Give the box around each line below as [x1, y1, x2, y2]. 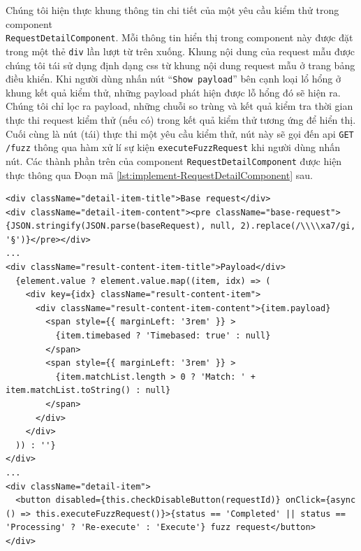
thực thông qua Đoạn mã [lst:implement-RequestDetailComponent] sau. [6, 167, 313, 182]
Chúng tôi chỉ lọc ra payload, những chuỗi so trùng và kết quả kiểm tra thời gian [6, 99, 353, 113]
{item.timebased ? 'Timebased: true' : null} [55, 331, 271, 341]
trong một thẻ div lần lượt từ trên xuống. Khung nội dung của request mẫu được [6, 43, 355, 58]
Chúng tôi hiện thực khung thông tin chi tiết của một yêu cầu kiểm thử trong [6, 3, 339, 17]
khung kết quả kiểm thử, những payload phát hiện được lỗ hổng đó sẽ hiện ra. [6, 85, 341, 99]
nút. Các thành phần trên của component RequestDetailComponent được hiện [6, 153, 342, 168]
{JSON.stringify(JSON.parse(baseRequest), [6, 221, 206, 231]
